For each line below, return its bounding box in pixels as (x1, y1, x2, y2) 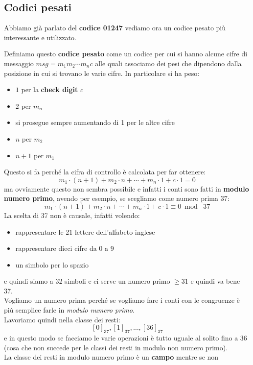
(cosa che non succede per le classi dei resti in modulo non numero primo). (4, 342, 228, 352)
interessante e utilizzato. (4, 32, 76, 42)
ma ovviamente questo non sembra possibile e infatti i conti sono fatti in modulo (4, 183, 249, 194)
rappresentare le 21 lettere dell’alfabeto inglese (15, 226, 155, 237)
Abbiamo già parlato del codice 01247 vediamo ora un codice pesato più (4, 23, 226, 33)
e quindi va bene (190, 276, 240, 286)
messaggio (4, 58, 34, 68)
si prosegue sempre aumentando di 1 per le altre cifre (15, 117, 175, 127)
